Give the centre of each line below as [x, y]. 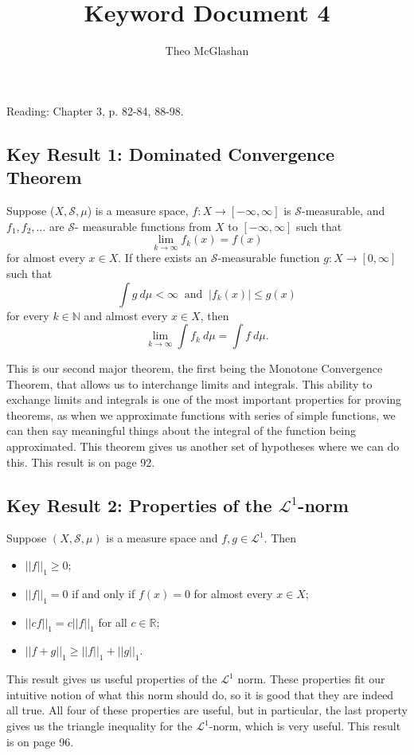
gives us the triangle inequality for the [100, 726]
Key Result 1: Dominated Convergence [171, 153]
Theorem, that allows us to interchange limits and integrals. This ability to [189, 383]
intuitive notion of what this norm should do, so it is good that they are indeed [200, 694]
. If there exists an [163, 258]
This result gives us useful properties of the [112, 679]
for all [113, 622]
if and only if [103, 593]
